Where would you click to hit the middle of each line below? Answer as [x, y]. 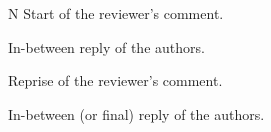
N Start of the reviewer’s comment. [116, 13]
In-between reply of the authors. [106, 46]
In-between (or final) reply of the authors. [136, 113]
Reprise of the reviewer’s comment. [115, 80]
